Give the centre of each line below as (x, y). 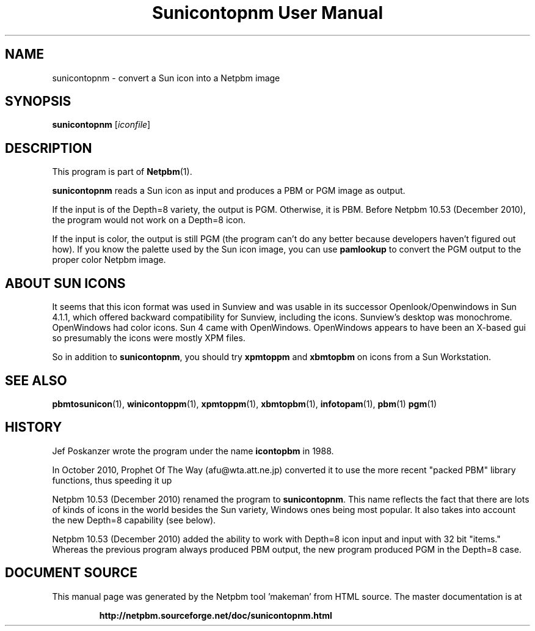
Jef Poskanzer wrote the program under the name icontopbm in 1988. (193, 451)
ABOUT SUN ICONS (65, 283)
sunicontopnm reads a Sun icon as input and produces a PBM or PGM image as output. (229, 191)
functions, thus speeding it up (112, 480)
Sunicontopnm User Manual (267, 13)
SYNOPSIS (38, 101)
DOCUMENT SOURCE (71, 573)
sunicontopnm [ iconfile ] (101, 125)
